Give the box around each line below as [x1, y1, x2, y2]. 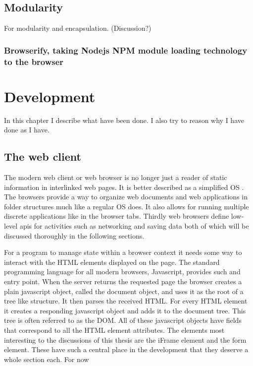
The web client [4, 149, 81, 164]
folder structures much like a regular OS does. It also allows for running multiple [4, 201, 249, 211]
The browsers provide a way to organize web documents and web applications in [4, 191, 248, 202]
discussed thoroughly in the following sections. [4, 230, 145, 241]
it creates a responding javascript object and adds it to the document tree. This [4, 305, 246, 315]
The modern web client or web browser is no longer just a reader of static [4, 172, 227, 183]
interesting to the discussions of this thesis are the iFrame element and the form [4, 334, 247, 345]
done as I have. [4, 124, 50, 135]
